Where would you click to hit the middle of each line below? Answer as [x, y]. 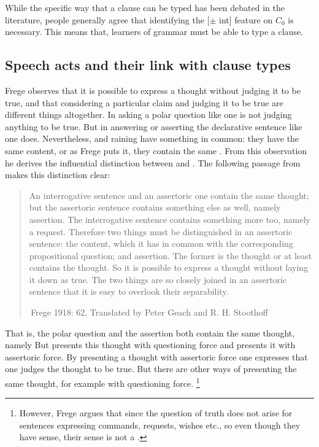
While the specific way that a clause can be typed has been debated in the [145, 7]
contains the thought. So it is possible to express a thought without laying [169, 267]
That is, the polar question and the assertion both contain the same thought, [150, 332]
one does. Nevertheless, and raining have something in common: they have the [152, 138]
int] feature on [246, 19]
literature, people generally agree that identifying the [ [107, 19]
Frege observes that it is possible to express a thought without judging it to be [153, 90]
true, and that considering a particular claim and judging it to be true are [144, 102]
